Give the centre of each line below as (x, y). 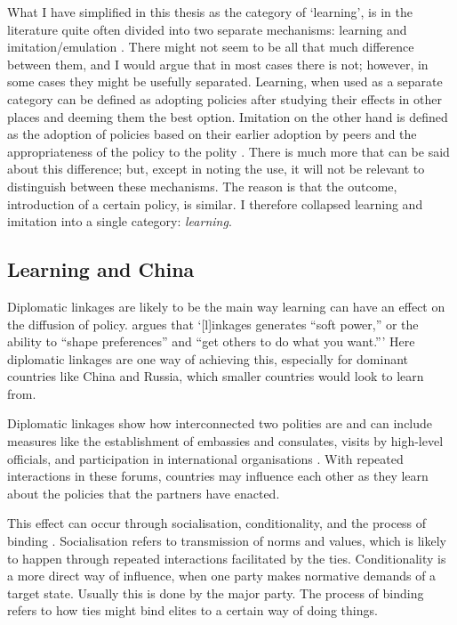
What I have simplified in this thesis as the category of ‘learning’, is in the (210, 12)
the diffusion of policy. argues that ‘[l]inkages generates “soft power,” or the (213, 324)
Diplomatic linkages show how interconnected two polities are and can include (220, 423)
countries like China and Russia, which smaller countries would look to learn (216, 376)
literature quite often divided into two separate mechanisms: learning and (207, 29)
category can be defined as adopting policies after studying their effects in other (224, 98)
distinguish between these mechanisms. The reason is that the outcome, (202, 186)
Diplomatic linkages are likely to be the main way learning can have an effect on (226, 306)
